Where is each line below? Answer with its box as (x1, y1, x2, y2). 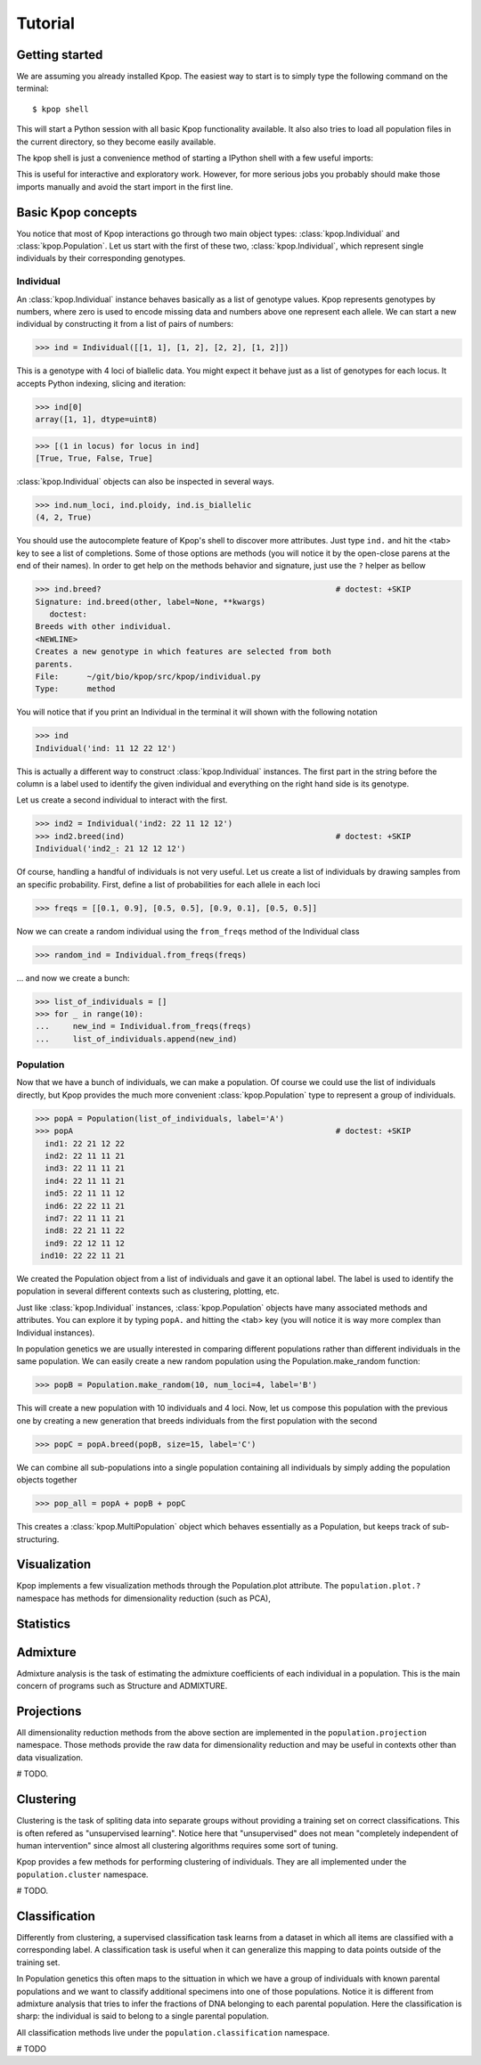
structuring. (16, 1533, 60, 1545)
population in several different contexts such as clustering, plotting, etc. (16, 1286, 280, 1296)
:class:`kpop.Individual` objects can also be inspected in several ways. (16, 477, 275, 487)
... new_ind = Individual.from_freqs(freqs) (35, 1021, 252, 1032)
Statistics (16, 1616, 71, 1631)
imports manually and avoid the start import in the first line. (16, 181, 233, 192)
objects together (16, 1474, 77, 1485)
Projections (16, 1703, 82, 1718)
